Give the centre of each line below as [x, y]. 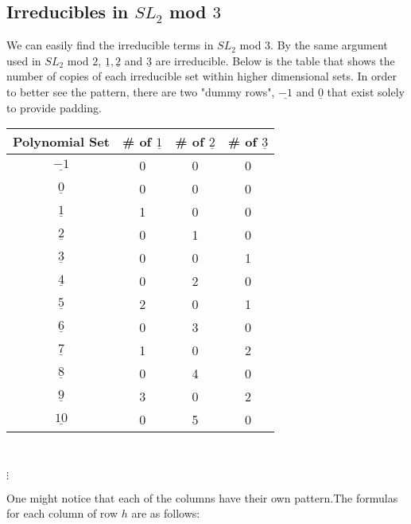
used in [24, 60]
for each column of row [62, 513]
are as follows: [166, 513]
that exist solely [366, 91]
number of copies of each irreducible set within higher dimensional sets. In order [202, 76]
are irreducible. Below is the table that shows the [275, 60]
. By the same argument [329, 45]
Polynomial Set [61, 142]
